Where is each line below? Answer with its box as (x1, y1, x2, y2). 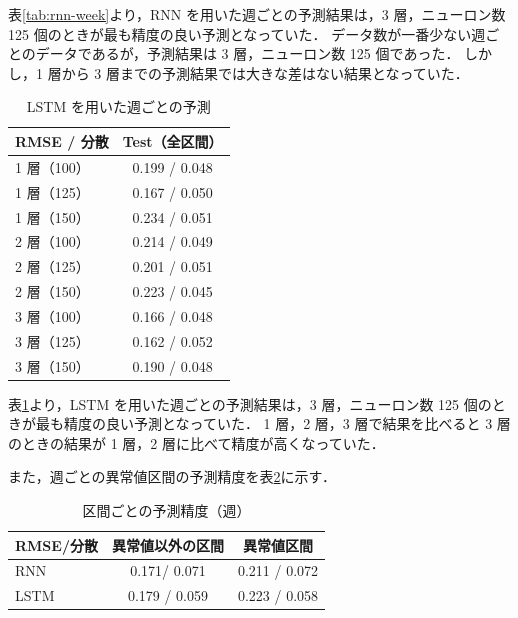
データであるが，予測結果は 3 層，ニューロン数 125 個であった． (35, 43, 460, 64)
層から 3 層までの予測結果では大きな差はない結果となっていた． (47, 62, 469, 83)
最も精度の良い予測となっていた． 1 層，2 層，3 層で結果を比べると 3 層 (35, 413, 511, 434)
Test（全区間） (122, 130, 223, 151)
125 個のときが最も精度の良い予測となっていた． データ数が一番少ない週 (8, 23, 486, 44)
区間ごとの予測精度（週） (82, 500, 251, 521)
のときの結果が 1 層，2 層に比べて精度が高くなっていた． (8, 432, 385, 453)
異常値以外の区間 (111, 534, 224, 555)
